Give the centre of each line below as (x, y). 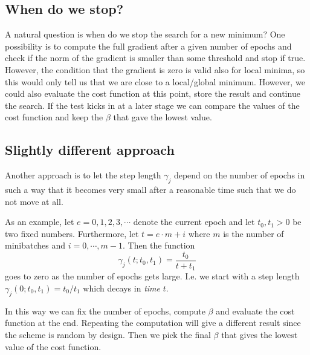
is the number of (253, 233)
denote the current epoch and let (194, 222)
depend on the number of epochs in (239, 175)
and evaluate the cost (255, 311)
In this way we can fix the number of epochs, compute (105, 311)
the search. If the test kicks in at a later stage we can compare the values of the (152, 105)
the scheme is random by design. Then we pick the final (108, 335)
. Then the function (159, 245)
